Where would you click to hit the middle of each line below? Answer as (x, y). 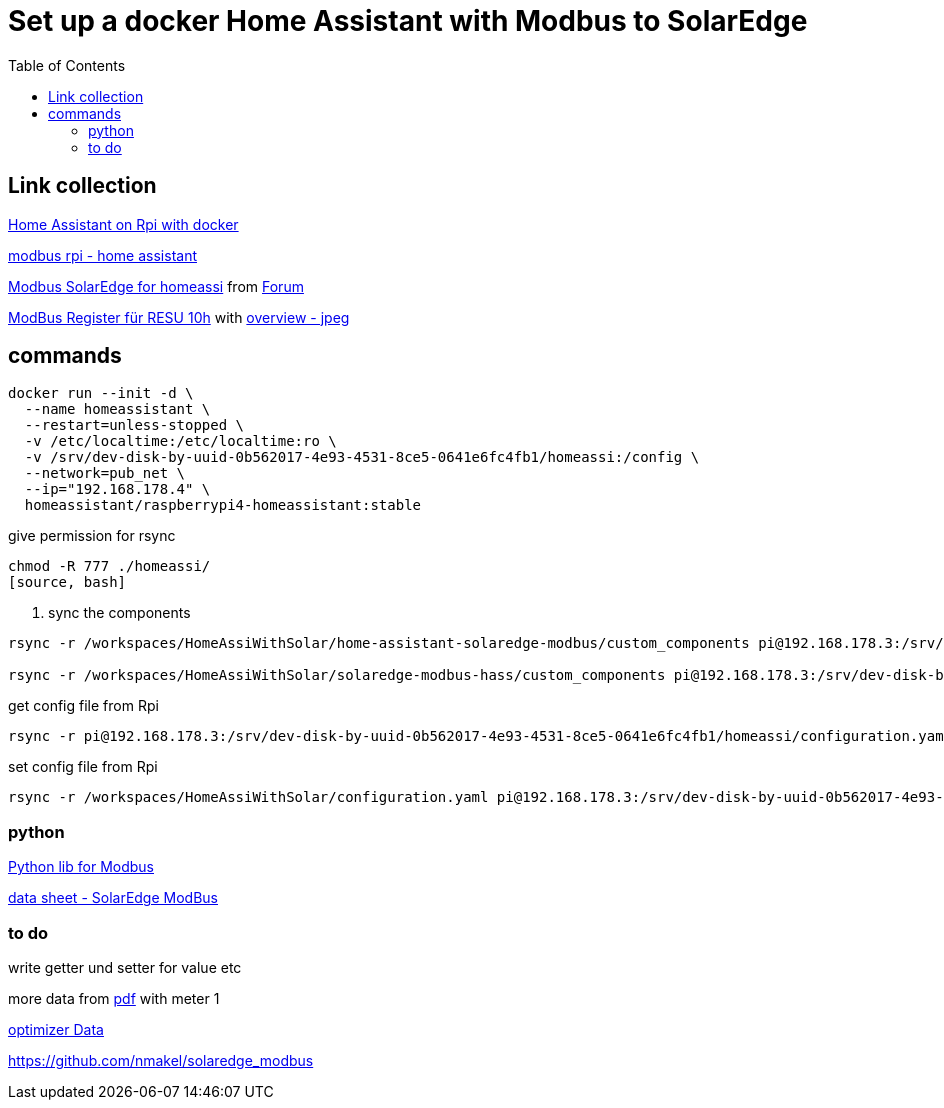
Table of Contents (67, 65)
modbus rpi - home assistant (102, 255)
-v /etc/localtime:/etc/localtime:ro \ (180, 441)
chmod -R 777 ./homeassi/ (109, 566)
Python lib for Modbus (81, 867)
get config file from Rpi (83, 706)
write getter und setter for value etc (125, 967)
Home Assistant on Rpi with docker (123, 224)
